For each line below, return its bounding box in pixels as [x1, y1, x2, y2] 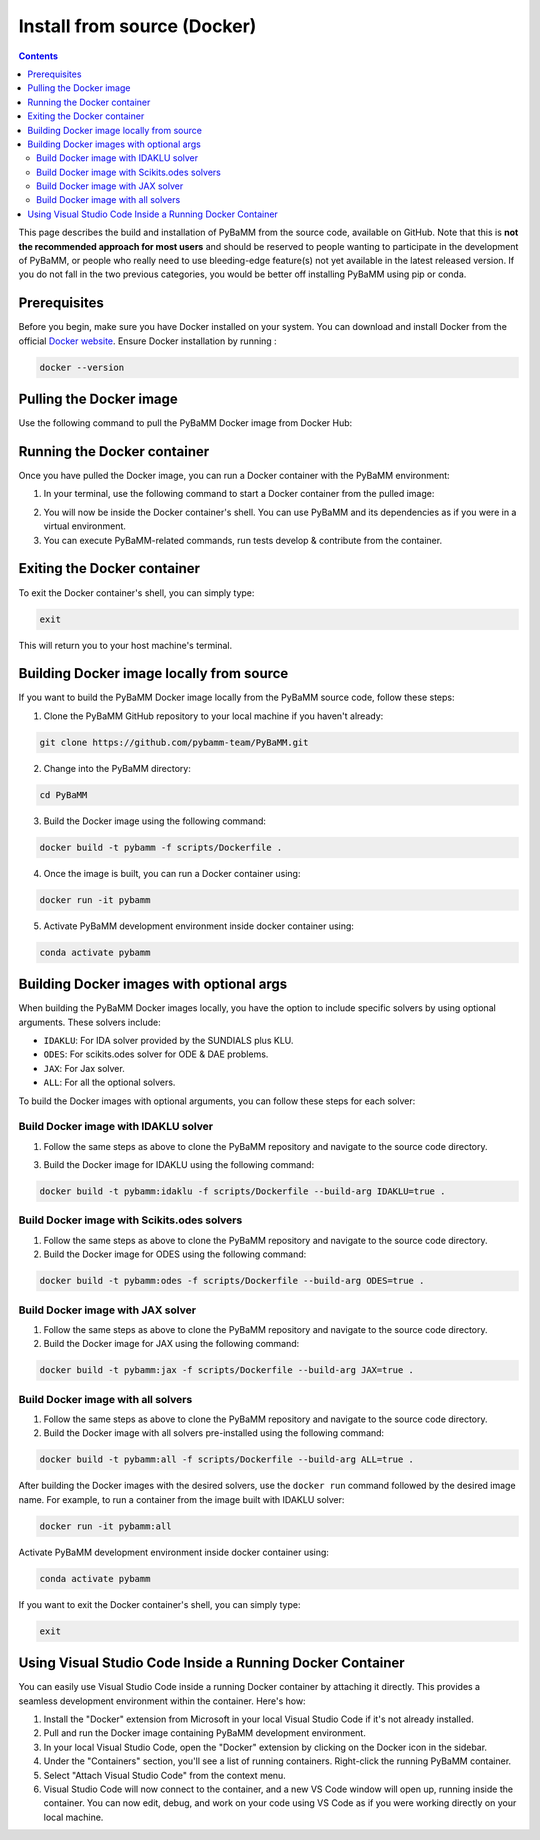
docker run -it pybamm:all [39, 1520, 172, 1532]
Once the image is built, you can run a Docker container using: [43, 867, 301, 879]
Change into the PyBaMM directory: [43, 762, 192, 774]
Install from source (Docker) [18, 15, 257, 37]
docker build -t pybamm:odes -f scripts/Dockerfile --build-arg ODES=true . [39, 1275, 425, 1287]
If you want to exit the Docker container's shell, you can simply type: [18, 1598, 301, 1610]
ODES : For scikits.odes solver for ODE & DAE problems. [43, 1048, 269, 1060]
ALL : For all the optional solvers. [43, 1076, 176, 1089]
